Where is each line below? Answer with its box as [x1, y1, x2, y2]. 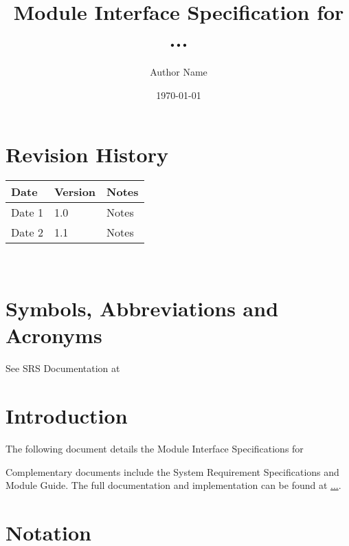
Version [54, 184, 96, 200]
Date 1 [11, 204, 43, 221]
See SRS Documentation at [5, 361, 120, 375]
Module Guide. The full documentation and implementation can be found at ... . [5, 478, 341, 492]
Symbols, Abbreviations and [5, 294, 279, 323]
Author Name [150, 65, 207, 79]
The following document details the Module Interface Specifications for [5, 441, 304, 456]
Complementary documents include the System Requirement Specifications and [5, 464, 339, 479]
